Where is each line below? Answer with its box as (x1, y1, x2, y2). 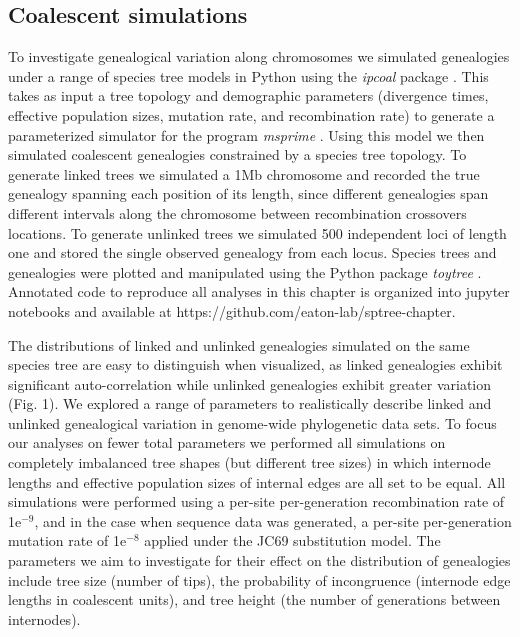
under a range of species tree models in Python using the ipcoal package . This (8, 65, 489, 86)
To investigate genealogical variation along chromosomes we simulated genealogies (8, 46, 510, 67)
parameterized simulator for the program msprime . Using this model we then (8, 124, 485, 145)
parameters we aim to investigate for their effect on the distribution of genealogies (8, 550, 511, 571)
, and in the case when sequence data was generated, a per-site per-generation (34, 510, 512, 531)
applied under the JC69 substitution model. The (144, 530, 441, 551)
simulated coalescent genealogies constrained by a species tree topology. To (8, 144, 467, 165)
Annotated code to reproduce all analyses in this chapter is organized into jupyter (8, 281, 510, 302)
